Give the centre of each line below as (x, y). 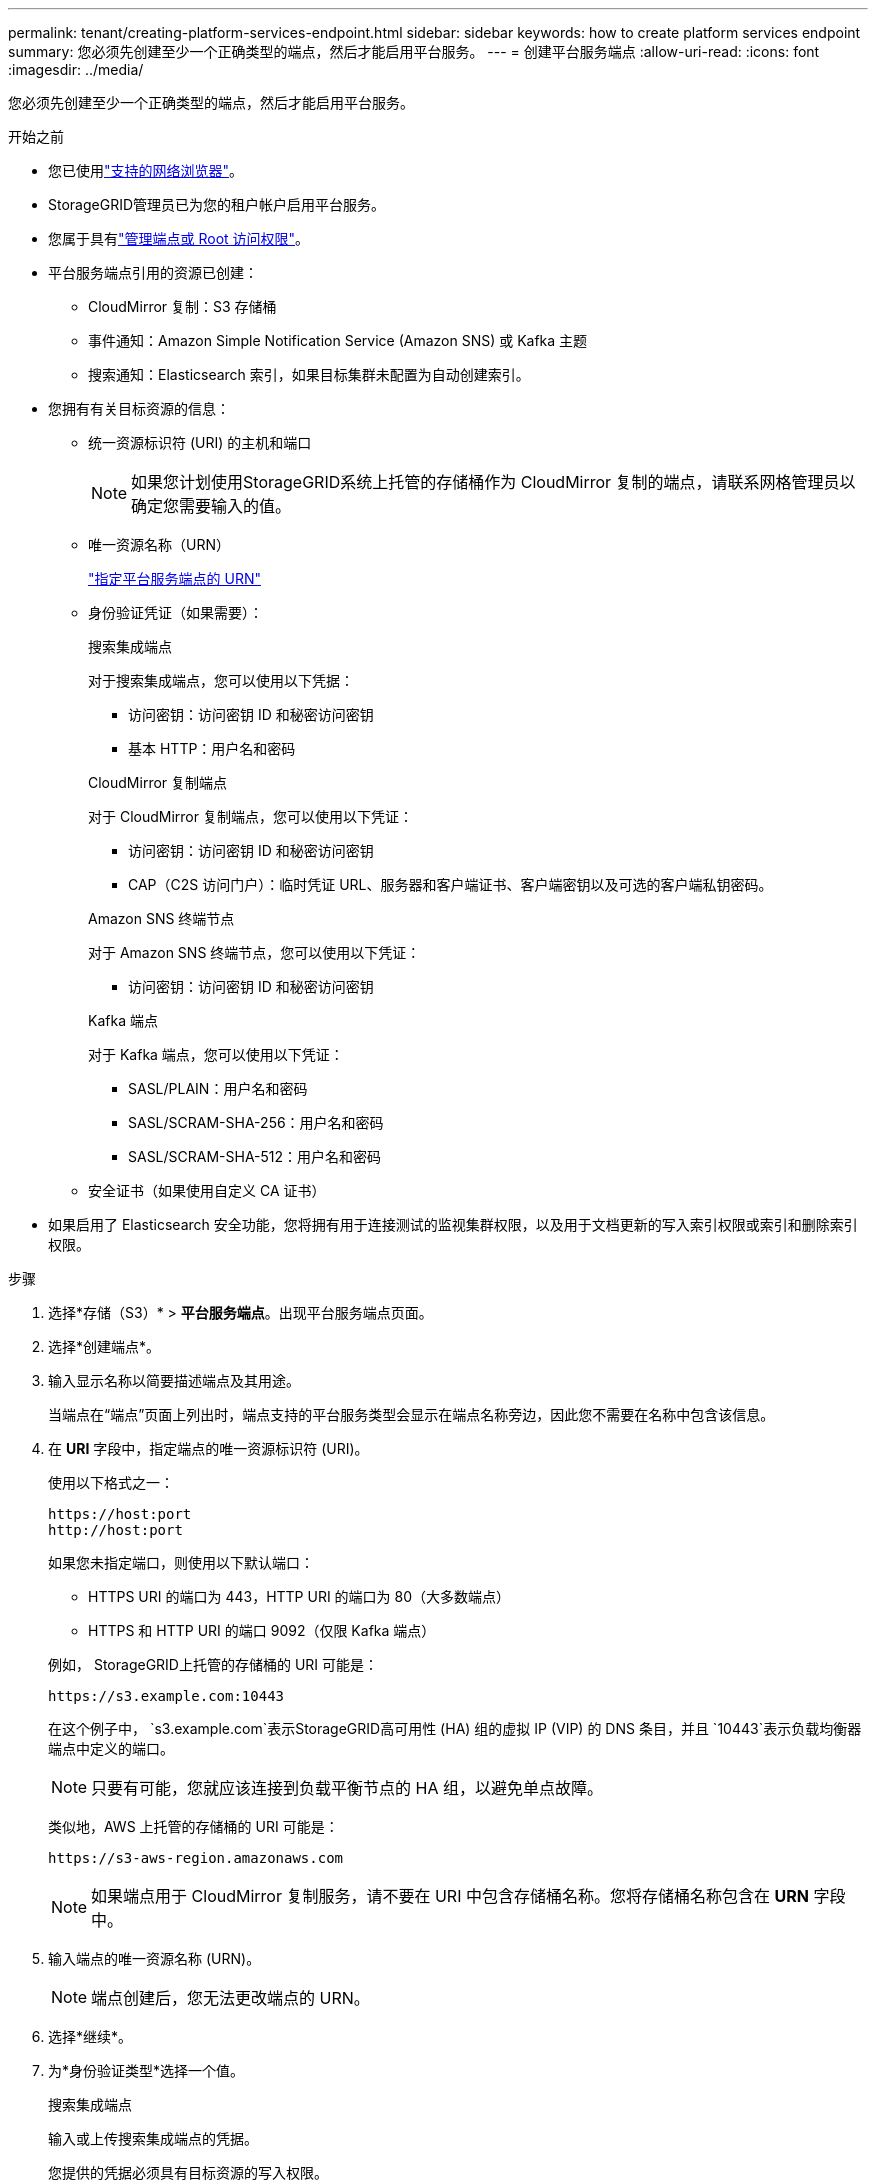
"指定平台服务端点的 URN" (174, 578)
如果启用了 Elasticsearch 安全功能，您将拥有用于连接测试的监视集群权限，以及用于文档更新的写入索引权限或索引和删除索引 (453, 1224)
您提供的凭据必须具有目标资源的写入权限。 (188, 2172)
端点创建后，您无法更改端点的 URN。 (230, 1998)
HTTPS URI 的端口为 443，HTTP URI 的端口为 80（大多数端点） (299, 1596)
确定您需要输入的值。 (211, 506)
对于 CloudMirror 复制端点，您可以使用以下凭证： (250, 816)
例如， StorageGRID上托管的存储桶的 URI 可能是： (213, 1664)
